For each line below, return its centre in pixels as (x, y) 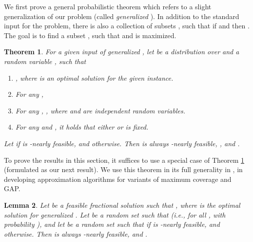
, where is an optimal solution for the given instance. (94, 77)
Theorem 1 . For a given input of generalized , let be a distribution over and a (122, 52)
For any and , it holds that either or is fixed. (82, 127)
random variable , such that (45, 61)
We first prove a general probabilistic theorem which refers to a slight (108, 6)
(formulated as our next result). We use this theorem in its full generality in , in (123, 169)
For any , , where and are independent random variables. (100, 110)
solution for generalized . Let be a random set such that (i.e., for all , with (115, 214)
